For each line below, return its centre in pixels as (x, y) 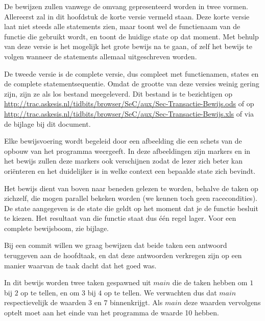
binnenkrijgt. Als (136, 302)
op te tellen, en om (50, 292)
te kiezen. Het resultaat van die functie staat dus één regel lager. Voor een (120, 218)
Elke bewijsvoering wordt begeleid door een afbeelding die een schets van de (123, 141)
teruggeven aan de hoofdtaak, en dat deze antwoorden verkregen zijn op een (123, 255)
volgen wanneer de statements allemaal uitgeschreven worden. (101, 56)
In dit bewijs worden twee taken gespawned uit (78, 282)
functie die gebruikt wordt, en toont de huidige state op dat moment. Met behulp (131, 36)
